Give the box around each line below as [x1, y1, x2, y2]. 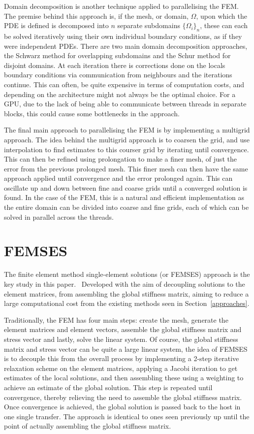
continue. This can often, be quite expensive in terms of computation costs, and [4, 79, 245, 89]
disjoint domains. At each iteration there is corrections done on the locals [4, 60, 225, 70]
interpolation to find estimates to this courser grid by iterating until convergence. [4, 144, 249, 154]
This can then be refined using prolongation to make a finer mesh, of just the [4, 154, 237, 164]
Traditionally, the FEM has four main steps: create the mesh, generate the [4, 314, 228, 325]
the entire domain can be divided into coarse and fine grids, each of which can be [4, 202, 249, 212]
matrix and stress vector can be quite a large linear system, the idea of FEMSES [4, 343, 248, 354]
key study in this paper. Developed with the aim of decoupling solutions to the [4, 278, 245, 289]
